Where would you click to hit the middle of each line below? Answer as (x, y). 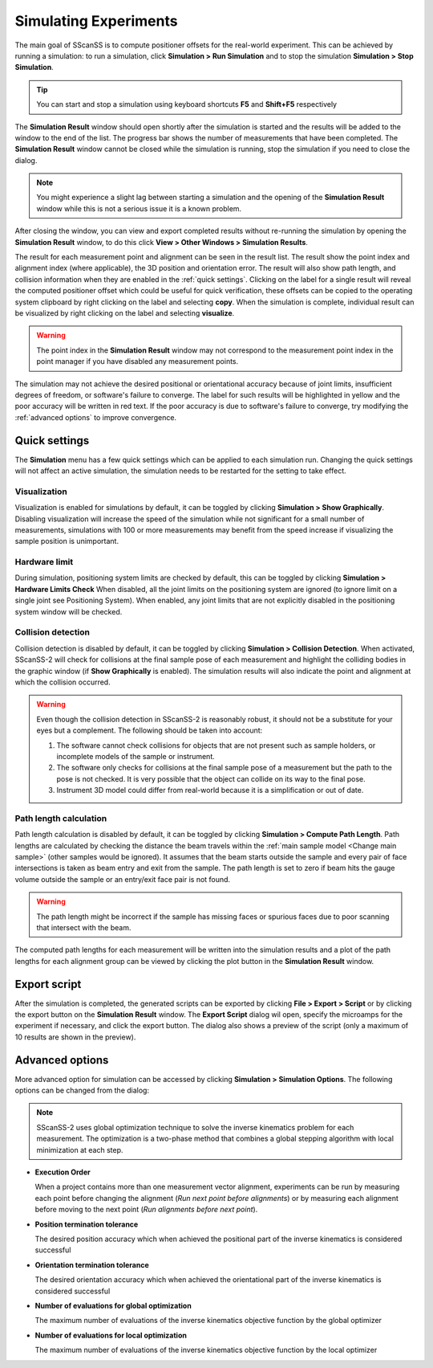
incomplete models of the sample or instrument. (136, 756)
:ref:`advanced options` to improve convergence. (95, 417)
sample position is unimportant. (67, 541)
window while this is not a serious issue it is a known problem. (139, 208)
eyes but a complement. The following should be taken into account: (150, 730)
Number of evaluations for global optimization (113, 1305)
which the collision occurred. (63, 682)
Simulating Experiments (96, 21)
